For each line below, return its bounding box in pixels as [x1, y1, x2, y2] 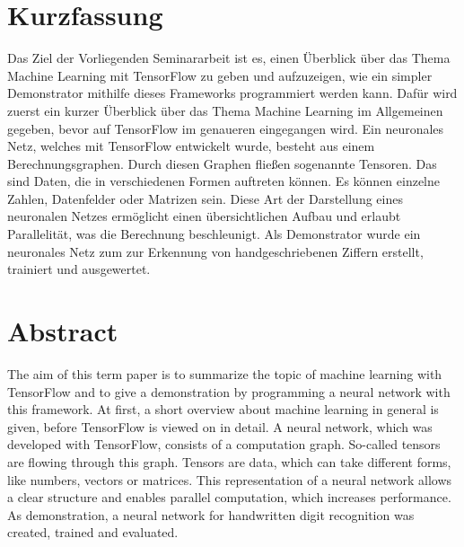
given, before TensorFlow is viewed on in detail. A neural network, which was [7, 417, 433, 436]
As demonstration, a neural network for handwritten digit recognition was [7, 505, 415, 524]
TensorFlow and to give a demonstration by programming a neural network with [7, 382, 451, 401]
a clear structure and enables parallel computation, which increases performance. [7, 488, 451, 507]
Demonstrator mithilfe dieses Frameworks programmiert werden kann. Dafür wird [7, 84, 458, 102]
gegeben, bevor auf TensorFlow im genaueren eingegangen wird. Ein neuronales [7, 119, 444, 137]
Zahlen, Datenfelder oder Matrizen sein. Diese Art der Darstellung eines [7, 189, 403, 207]
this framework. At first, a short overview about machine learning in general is [7, 400, 439, 419]
